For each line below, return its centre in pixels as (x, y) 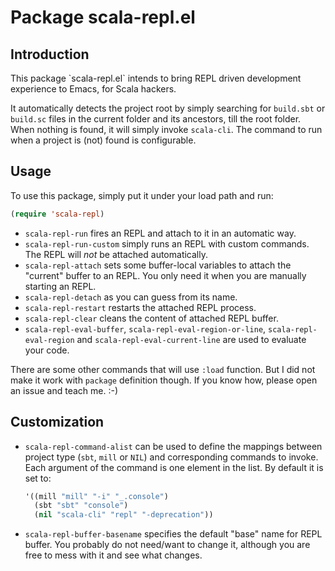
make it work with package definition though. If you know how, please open (164, 380)
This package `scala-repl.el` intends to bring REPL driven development (156, 78)
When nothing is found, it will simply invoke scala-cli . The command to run (166, 129)
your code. (47, 350)
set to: (38, 478)
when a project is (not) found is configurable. (103, 140)
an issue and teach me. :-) (64, 390)
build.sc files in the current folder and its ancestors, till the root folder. (156, 119)
